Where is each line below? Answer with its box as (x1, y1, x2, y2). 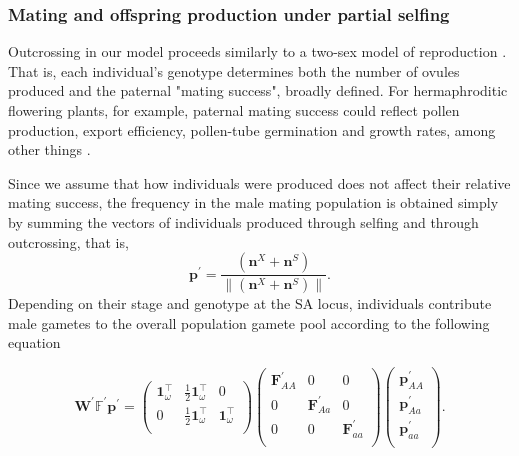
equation (8, 332, 61, 353)
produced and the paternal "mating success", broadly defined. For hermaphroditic (8, 80, 508, 101)
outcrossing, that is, (8, 231, 129, 252)
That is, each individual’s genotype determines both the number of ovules (8, 60, 460, 81)
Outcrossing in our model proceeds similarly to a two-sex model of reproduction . (8, 41, 507, 62)
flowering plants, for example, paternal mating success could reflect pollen (8, 100, 460, 120)
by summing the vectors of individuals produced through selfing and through (8, 211, 479, 232)
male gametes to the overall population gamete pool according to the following (8, 312, 490, 333)
